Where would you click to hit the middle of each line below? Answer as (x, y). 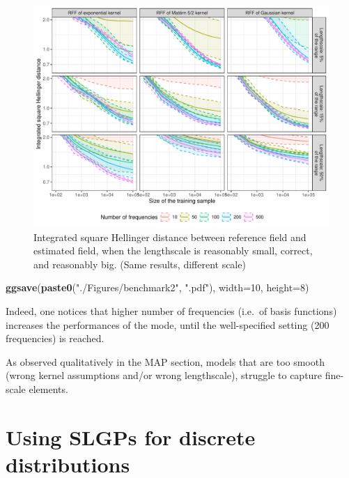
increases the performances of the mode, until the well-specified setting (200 (168, 324)
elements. (48, 388)
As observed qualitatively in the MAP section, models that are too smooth (165, 361)
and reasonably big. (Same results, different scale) (140, 264)
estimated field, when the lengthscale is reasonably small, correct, (173, 250)
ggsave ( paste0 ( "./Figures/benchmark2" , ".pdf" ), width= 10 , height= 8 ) (157, 287)
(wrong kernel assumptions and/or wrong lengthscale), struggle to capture (164, 375)
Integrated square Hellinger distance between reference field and (170, 237)
